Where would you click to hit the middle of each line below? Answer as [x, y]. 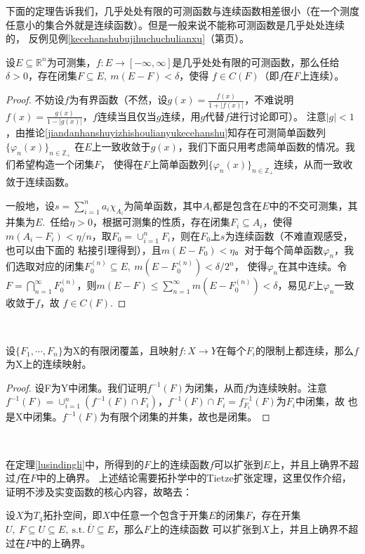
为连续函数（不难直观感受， [289, 235]
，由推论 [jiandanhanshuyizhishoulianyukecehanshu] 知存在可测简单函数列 [166, 133]
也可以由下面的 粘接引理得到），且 [84, 249]
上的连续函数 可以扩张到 [206, 528]
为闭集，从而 [214, 387]
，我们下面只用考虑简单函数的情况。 [261, 146]
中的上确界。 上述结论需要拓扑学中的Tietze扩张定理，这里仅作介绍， [194, 478]
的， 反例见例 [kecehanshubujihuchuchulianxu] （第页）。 [128, 38]
